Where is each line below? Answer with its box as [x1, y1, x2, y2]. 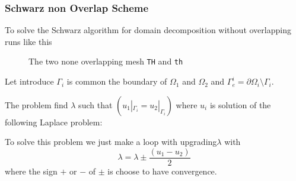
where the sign [5, 164, 58, 177]
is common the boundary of [66, 75, 167, 88]
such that [78, 98, 113, 111]
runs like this [5, 35, 52, 47]
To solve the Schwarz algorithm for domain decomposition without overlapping [5, 24, 291, 36]
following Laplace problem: [5, 115, 103, 128]
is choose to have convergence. [107, 164, 217, 177]
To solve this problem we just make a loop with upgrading [5, 135, 217, 148]
